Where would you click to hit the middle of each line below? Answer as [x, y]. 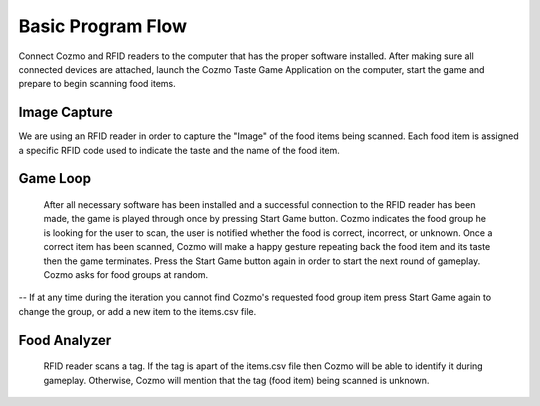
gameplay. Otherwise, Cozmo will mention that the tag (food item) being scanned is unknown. [236, 380]
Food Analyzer [65, 340]
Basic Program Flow [102, 26]
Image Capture [66, 112]
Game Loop [55, 178]
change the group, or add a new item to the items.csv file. [137, 311]
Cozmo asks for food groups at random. [126, 274]
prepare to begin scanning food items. [97, 84]
